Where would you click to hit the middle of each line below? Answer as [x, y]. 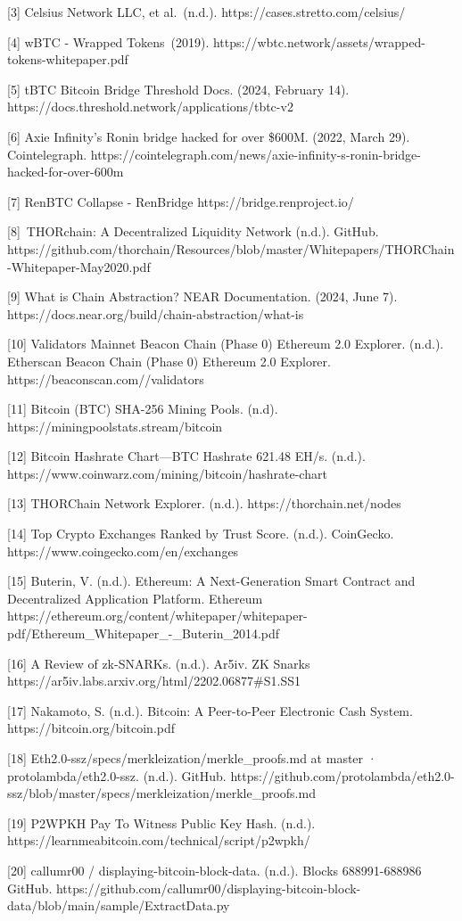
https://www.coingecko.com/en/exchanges [123, 551]
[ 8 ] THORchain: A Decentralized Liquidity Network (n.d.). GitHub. [193, 231]
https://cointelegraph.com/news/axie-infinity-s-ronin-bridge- [256, 154]
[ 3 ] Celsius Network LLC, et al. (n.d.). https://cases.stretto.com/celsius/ [206, 12]
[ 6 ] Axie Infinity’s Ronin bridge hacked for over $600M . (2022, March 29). [209, 136]
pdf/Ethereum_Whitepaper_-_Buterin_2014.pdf [144, 633]
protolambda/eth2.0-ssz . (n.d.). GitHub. [117, 775]
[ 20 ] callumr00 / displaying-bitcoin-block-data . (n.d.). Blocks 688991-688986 [214, 870]
